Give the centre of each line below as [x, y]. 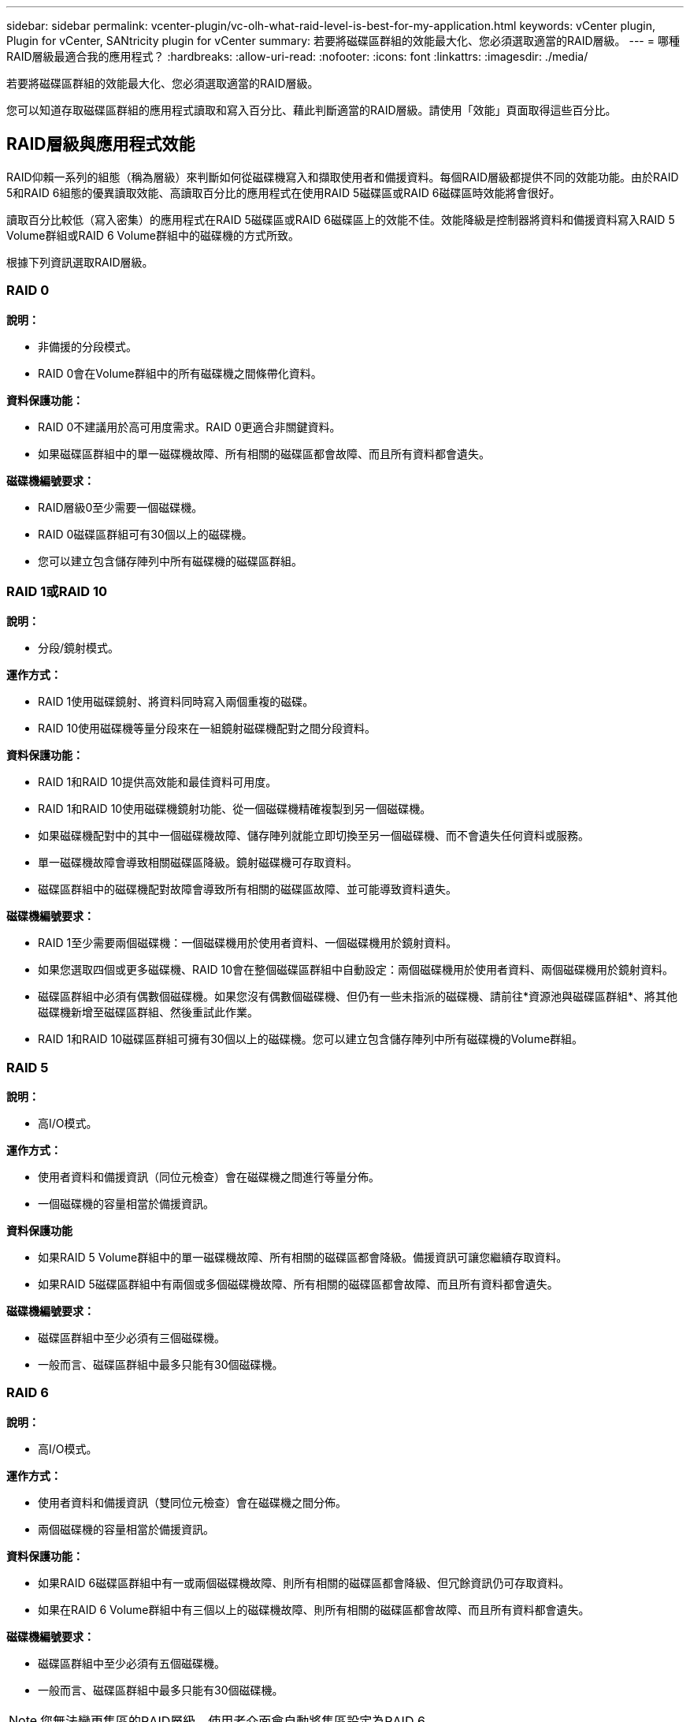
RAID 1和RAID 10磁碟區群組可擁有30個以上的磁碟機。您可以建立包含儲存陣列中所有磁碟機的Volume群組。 [311, 1039]
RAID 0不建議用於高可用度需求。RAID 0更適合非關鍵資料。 [189, 427]
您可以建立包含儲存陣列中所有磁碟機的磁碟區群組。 [170, 561]
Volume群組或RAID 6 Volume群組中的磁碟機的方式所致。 [153, 235]
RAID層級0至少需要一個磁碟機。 [121, 507]
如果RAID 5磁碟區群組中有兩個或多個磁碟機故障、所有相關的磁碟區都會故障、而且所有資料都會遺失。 [298, 1284]
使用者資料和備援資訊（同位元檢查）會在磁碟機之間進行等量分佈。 [209, 1177]
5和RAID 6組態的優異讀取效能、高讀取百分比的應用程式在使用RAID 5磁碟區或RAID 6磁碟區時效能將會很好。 [284, 192]
